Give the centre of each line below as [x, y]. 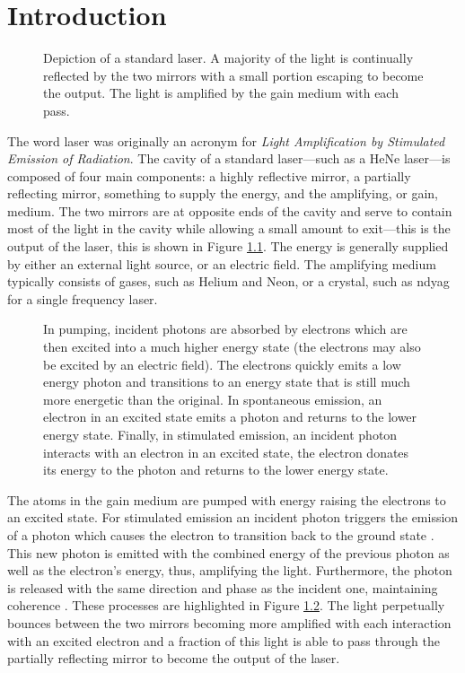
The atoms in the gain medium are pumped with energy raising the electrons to [227, 499]
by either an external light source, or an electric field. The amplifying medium [222, 263]
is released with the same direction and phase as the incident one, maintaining [223, 587]
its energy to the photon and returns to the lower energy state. [216, 470]
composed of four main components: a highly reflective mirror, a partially [209, 175]
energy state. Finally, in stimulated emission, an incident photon [220, 434]
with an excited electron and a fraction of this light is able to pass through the [224, 640]
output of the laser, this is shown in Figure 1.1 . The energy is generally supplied [228, 246]
